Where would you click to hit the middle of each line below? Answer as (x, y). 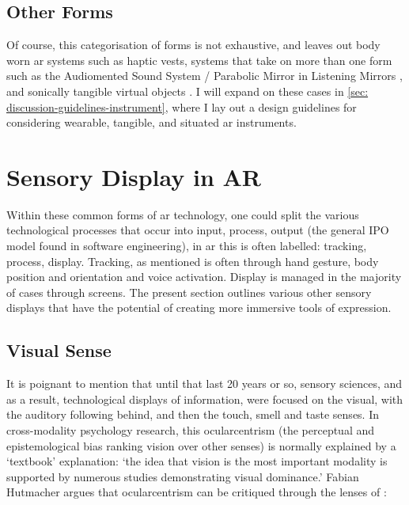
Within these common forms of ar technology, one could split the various (183, 214)
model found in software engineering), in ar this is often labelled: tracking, (187, 246)
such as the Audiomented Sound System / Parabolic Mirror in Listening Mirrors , (204, 76)
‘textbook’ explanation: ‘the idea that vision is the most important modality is (197, 461)
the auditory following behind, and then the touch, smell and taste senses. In (193, 414)
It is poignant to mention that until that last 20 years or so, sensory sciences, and (204, 383)
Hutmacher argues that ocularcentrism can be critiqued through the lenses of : (197, 492)
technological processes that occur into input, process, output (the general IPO (198, 230)
